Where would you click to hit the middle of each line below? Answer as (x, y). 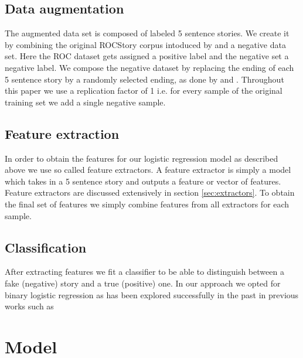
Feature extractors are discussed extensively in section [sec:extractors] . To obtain (150, 192)
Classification (46, 247)
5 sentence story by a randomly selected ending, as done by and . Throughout (144, 79)
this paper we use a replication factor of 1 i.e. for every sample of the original (144, 91)
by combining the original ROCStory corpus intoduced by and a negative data (145, 44)
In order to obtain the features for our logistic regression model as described (142, 158)
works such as (29, 306)
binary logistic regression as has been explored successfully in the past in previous (152, 294)
